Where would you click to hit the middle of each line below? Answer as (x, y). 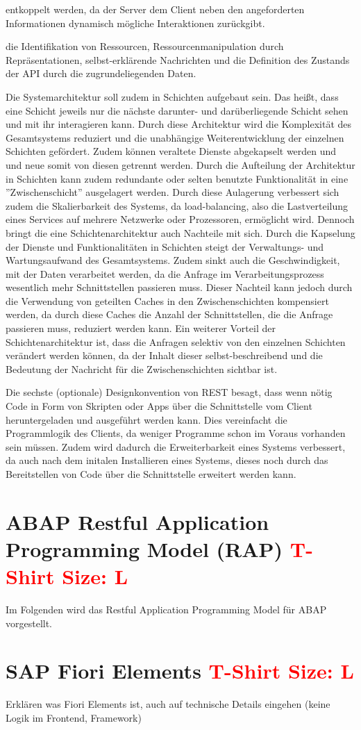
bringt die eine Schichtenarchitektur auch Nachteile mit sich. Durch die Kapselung (180, 232)
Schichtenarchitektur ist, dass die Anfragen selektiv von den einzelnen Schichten (176, 341)
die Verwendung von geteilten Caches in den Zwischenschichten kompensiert (167, 300)
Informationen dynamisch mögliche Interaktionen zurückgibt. (135, 23)
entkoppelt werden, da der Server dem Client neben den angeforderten (155, 9)
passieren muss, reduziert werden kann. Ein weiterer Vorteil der (141, 328)
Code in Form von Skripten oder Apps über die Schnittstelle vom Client (159, 406)
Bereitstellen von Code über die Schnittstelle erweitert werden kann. (151, 474)
